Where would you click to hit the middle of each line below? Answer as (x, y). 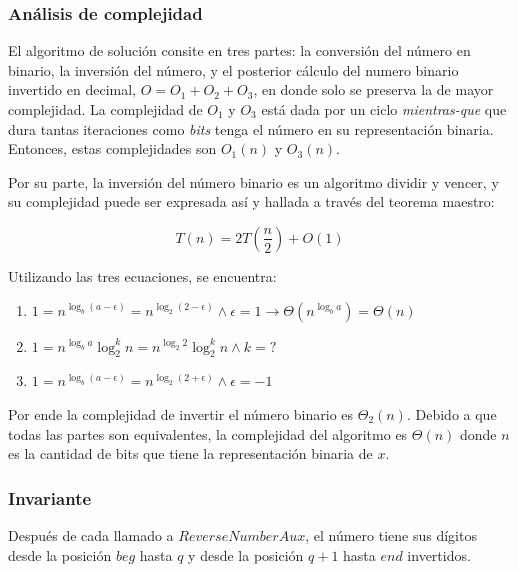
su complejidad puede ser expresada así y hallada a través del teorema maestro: (251, 201)
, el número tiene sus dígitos (391, 534)
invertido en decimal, (72, 89)
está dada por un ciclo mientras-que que (384, 109)
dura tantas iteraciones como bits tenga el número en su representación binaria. (251, 128)
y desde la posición (246, 554)
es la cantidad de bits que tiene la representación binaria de (190, 453)
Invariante (50, 497)
